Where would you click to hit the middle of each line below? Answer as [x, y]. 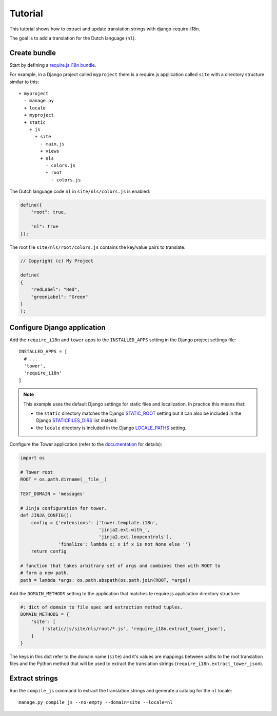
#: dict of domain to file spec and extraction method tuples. [102, 607]
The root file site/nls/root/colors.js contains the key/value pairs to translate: [97, 247]
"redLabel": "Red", [56, 290]
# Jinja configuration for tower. [64, 508]
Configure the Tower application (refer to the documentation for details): [86, 444]
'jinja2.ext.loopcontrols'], [135, 537]
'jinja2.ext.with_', [125, 530]
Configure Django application [57, 327]
